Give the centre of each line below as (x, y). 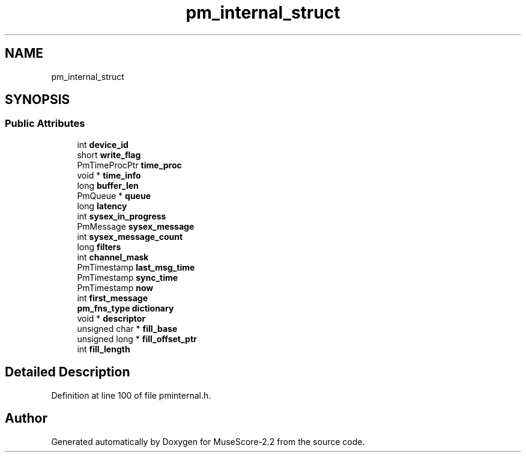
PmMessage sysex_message (136, 226)
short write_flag (109, 155)
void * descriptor (111, 318)
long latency (102, 206)
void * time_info (109, 175)
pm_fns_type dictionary (125, 308)
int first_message (112, 298)
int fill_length (104, 349)
